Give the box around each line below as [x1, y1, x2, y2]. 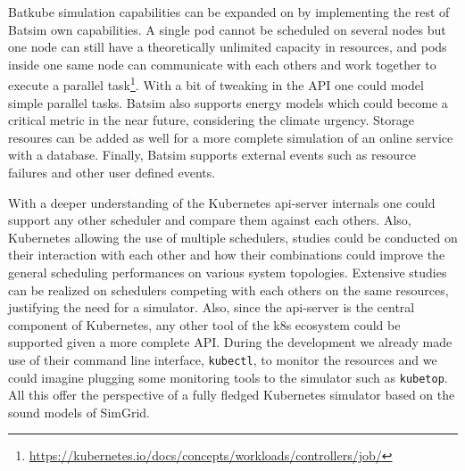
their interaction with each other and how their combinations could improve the [8, 245, 445, 264]
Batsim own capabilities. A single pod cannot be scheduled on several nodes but [8, 20, 446, 38]
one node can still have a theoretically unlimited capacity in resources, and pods [8, 37, 447, 56]
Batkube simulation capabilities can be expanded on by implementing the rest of [8, 3, 450, 21]
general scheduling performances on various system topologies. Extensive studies [8, 262, 447, 281]
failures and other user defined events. [8, 163, 216, 181]
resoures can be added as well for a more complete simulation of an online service [8, 128, 453, 146]
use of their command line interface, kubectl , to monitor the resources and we [8, 350, 437, 368]
